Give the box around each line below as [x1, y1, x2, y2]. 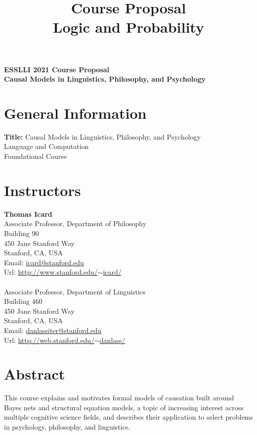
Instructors [4, 180, 81, 200]
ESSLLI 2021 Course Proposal [4, 64, 110, 74]
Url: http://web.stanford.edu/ [4, 335, 94, 345]
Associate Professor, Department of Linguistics [4, 286, 146, 296]
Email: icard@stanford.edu [4, 257, 84, 267]
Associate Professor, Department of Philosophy [4, 218, 147, 229]
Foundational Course [4, 151, 67, 161]
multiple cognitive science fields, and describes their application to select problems [4, 412, 253, 422]
